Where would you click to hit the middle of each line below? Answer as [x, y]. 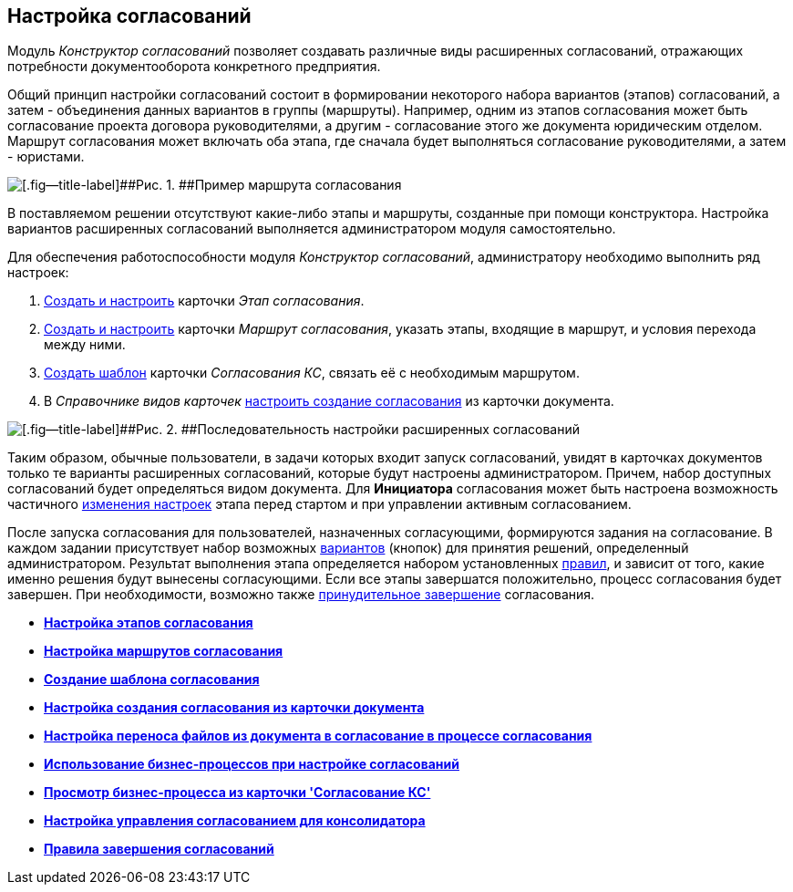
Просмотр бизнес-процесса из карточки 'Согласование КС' [237, 793]
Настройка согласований [129, 16]
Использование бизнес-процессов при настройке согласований [252, 764]
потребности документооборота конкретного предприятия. [194, 67]
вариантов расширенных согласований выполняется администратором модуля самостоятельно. [312, 229]
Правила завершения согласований [159, 849]
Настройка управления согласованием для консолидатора [235, 821]
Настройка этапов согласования [149, 623]
